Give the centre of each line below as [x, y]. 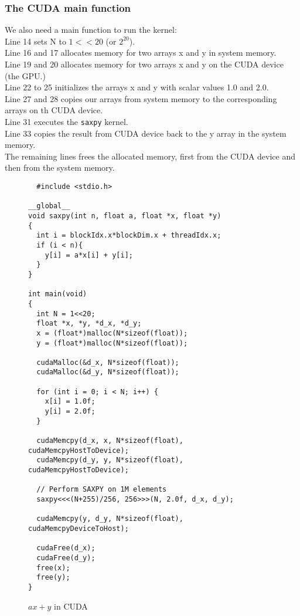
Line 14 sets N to [35, 41]
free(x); [53, 568]
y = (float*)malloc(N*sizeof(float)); [112, 343]
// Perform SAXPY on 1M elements [102, 490]
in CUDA [71, 606]
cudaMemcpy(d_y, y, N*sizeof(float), [110, 460]
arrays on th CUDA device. [54, 110]
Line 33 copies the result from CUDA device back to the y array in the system [146, 133]
